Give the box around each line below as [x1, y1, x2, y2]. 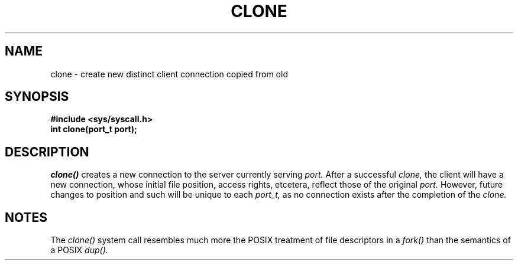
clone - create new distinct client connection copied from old [50, 68, 288, 79]
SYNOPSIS [5, 89, 69, 104]
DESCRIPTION [5, 144, 89, 159]
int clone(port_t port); [50, 124, 137, 135]
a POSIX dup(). [50, 245, 108, 256]
